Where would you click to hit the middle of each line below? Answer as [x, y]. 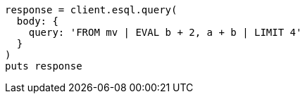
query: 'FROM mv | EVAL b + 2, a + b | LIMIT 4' [165, 32]
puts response [44, 66]
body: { [37, 21]
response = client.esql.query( [91, 10]
